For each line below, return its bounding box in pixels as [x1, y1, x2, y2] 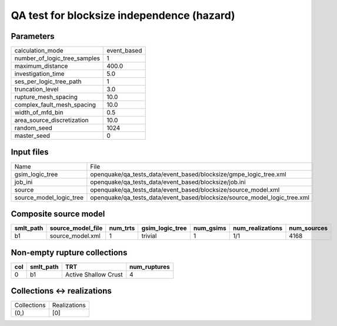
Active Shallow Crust [65, 270, 123, 278]
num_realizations [233, 224, 282, 232]
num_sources [289, 224, 328, 232]
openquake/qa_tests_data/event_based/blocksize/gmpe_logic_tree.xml [90, 170, 286, 178]
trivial [141, 232, 157, 240]
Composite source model [11, 209, 105, 219]
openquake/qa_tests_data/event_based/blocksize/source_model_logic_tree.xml [90, 193, 310, 202]
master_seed [14, 131, 50, 140]
